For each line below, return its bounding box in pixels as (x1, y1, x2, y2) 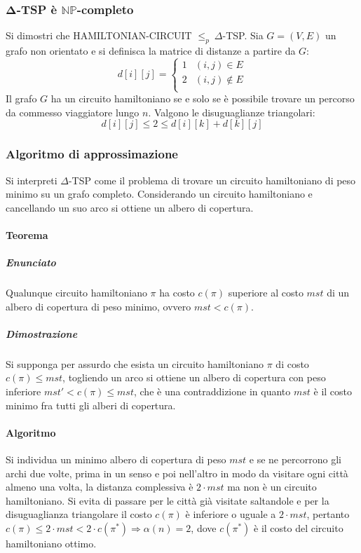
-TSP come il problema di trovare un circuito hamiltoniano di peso (68, 172, 356, 187)
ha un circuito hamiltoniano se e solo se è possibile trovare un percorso (50, 91, 355, 106)
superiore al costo (228, 285, 304, 300)
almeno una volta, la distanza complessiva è (6, 479, 193, 494)
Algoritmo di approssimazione (6, 145, 178, 163)
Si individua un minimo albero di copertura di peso (6, 452, 226, 467)
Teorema (6, 227, 48, 242)
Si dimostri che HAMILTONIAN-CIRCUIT (6, 28, 192, 43)
